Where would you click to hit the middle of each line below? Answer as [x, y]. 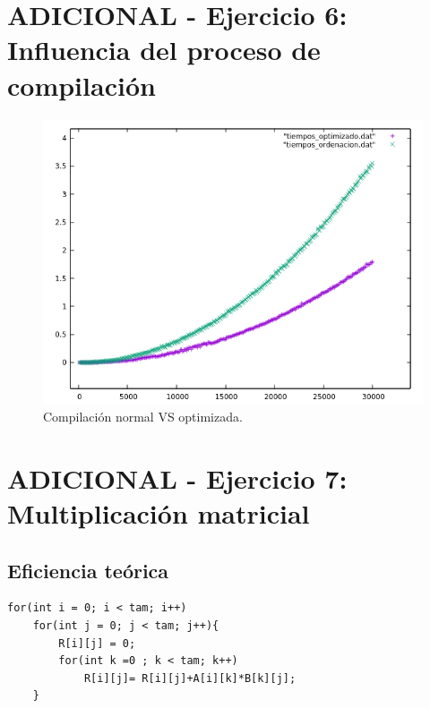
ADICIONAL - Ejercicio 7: [177, 478]
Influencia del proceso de [164, 50]
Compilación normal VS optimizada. [143, 417]
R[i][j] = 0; [97, 643]
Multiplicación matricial [159, 513]
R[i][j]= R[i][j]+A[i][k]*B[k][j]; [190, 678]
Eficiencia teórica [88, 570]
